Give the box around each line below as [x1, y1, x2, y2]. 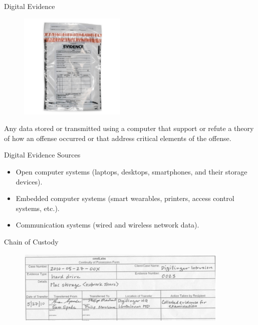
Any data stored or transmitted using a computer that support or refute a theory [4, 123, 254, 133]
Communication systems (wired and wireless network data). [16, 219, 199, 230]
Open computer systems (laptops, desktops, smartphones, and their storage [16, 166, 247, 176]
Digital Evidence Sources [4, 149, 81, 160]
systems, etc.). [16, 202, 60, 213]
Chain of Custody [4, 236, 59, 246]
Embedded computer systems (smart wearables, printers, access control [16, 193, 234, 203]
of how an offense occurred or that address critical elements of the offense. [4, 132, 231, 143]
